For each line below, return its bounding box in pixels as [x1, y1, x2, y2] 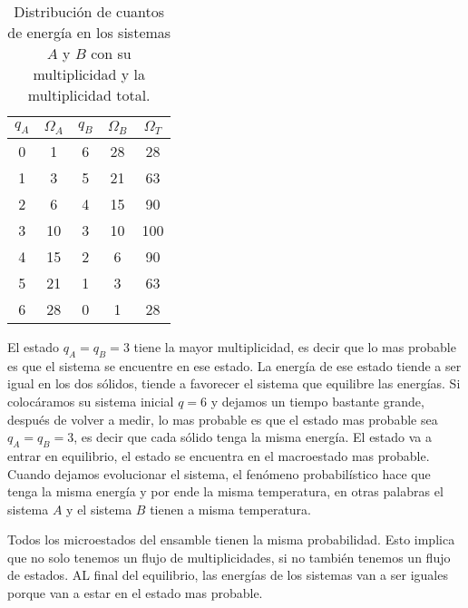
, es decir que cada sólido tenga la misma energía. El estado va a [73, 427, 433, 446]
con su [91, 43, 132, 64]
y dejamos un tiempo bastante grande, [210, 391, 424, 410]
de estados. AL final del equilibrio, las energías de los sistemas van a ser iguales [7, 565, 448, 584]
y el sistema [66, 499, 132, 518]
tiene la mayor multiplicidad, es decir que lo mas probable [133, 337, 456, 356]
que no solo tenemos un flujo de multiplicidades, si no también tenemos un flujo [7, 547, 451, 566]
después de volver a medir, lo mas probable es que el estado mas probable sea [7, 409, 438, 428]
